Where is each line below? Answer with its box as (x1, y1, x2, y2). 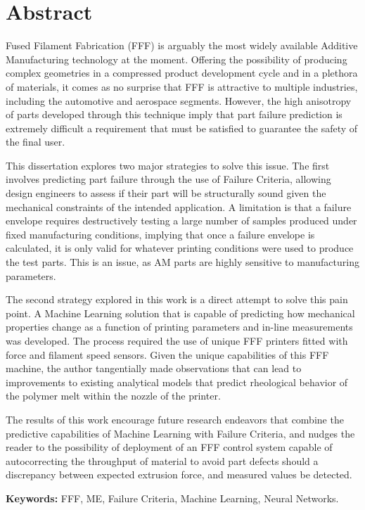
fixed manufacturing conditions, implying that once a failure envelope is (6, 227, 315, 241)
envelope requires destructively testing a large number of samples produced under (6, 213, 357, 228)
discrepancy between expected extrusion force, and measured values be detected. (6, 467, 352, 482)
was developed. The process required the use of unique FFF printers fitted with (6, 333, 348, 348)
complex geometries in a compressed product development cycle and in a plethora (6, 65, 358, 80)
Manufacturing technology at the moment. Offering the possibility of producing (6, 51, 347, 66)
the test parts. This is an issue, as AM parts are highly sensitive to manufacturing (6, 255, 359, 269)
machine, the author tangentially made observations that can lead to (6, 361, 302, 376)
